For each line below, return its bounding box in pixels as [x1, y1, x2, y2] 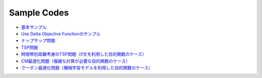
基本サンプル [21, 24, 47, 30]
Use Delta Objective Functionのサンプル [21, 31, 101, 36]
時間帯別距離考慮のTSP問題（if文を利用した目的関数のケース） [21, 51, 147, 57]
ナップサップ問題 [21, 38, 55, 44]
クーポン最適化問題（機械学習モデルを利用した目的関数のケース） [21, 64, 153, 70]
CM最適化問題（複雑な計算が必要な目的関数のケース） [21, 58, 131, 64]
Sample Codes [9, 7, 69, 18]
